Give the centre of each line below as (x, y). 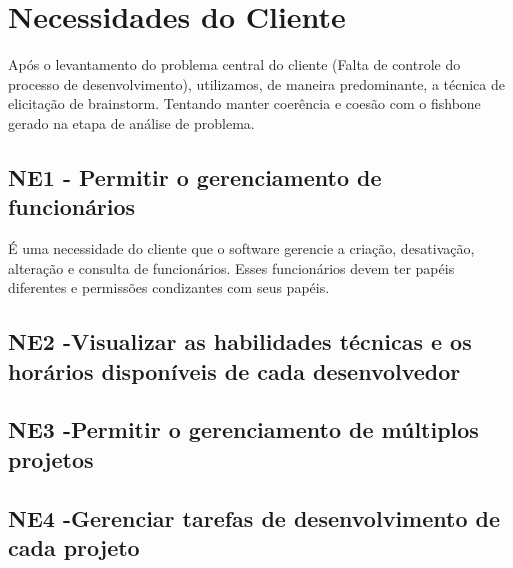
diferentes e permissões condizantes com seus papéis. (169, 287)
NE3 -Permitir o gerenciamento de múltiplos (243, 429)
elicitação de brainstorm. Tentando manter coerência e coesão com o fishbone (244, 103)
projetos (51, 458)
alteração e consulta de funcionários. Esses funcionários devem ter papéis (231, 267)
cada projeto (74, 547)
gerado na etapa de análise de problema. (131, 122)
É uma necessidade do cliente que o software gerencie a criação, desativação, (241, 248)
